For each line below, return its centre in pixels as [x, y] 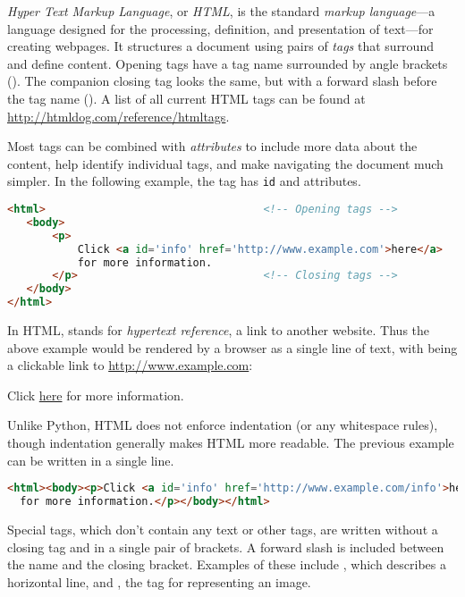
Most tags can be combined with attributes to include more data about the [212, 146]
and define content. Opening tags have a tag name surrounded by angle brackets [228, 63]
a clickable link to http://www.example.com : [130, 365]
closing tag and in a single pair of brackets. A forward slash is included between [226, 547]
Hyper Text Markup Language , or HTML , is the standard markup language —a [221, 11]
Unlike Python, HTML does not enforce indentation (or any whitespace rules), [223, 425]
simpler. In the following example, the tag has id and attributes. [184, 181]
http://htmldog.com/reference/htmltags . [118, 116]
